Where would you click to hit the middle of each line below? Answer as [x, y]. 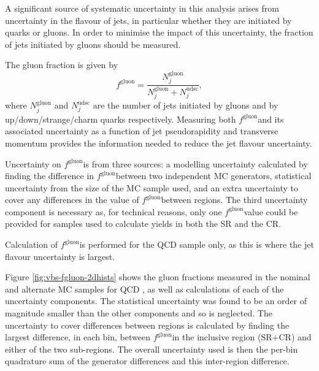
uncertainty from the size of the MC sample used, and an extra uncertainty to [152, 187]
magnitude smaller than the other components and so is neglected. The [139, 313]
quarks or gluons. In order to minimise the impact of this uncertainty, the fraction [159, 32]
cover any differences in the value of [72, 200]
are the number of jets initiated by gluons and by [186, 105]
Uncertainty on [33, 163]
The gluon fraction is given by [62, 65]
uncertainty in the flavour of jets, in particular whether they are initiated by [148, 20]
